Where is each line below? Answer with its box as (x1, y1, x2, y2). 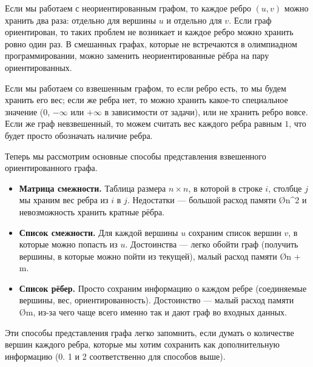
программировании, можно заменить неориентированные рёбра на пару (5, 49, 269, 62)
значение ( (5, 105, 44, 118)
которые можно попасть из (19, 238, 118, 251)
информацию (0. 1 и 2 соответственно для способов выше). (5, 349, 226, 362)
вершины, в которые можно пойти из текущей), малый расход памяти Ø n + (19, 249, 301, 262)
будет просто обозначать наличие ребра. (5, 129, 153, 141)
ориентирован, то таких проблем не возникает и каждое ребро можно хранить (5, 25, 294, 38)
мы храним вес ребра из (19, 194, 109, 206)
